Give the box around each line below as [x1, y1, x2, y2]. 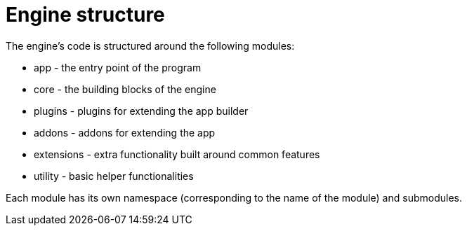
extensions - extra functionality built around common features [34, 148, 320, 160]
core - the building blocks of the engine [34, 83, 216, 95]
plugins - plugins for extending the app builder [34, 104, 249, 117]
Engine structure [6, 3, 165, 27]
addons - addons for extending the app [34, 126, 216, 139]
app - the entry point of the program [34, 61, 202, 73]
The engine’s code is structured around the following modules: [6, 39, 295, 52]
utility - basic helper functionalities [34, 169, 194, 182]
